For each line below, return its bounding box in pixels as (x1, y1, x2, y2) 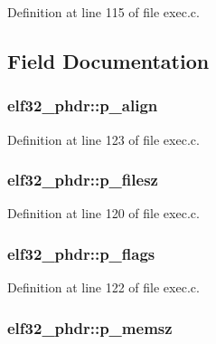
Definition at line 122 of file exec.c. (7, 278, 200, 297)
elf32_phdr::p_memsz (7, 316, 173, 339)
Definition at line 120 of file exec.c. (7, 204, 200, 223)
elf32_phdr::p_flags (7, 242, 155, 264)
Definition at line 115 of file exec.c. (7, 3, 200, 21)
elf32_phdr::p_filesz (7, 168, 158, 191)
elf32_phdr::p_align (7, 94, 158, 117)
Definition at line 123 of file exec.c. (7, 129, 200, 148)
